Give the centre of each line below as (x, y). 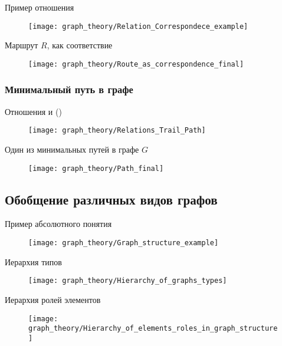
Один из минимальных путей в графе (72, 149)
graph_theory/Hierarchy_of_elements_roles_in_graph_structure (153, 329)
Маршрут (22, 45)
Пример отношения (40, 7)
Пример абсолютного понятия (58, 224)
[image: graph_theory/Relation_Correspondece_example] (138, 26)
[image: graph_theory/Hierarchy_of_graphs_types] (128, 281)
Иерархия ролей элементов (53, 299)
